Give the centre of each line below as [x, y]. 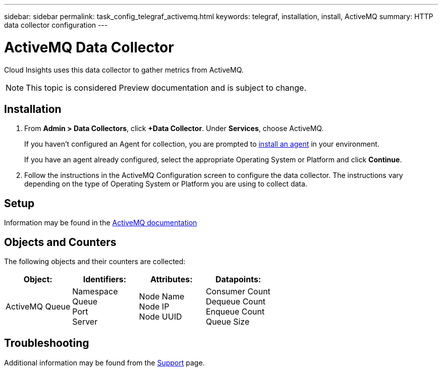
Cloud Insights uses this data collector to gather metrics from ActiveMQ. [124, 70]
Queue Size [228, 322]
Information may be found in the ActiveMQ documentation [101, 223]
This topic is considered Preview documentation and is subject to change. [166, 87]
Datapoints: [238, 280]
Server [85, 322]
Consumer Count [238, 292]
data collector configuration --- [56, 25]
